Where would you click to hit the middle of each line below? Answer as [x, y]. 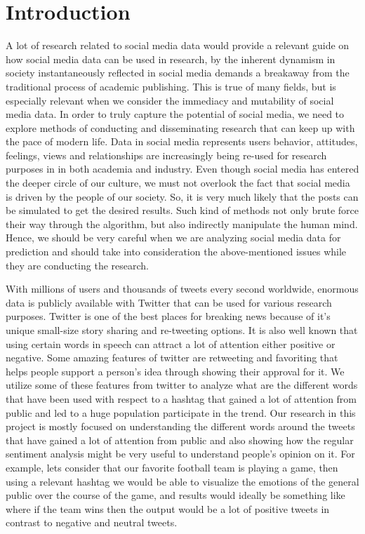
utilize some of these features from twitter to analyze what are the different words [182, 385]
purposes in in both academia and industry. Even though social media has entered [182, 169]
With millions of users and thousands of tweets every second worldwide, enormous [182, 289]
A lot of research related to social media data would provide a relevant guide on [178, 45]
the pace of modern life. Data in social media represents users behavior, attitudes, [182, 141]
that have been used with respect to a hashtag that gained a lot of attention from [181, 398]
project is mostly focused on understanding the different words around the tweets [180, 426]
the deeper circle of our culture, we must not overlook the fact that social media [178, 183]
